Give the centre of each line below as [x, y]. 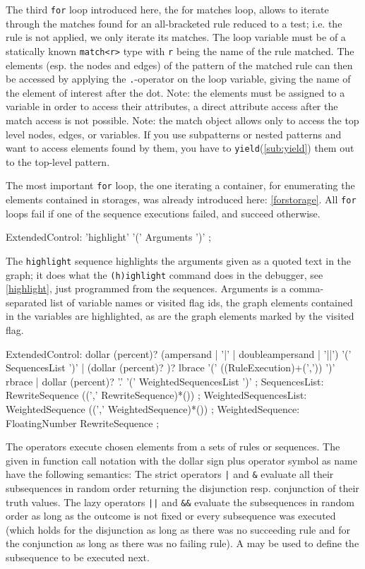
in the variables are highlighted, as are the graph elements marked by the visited [180, 316]
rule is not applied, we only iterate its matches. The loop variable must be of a [176, 37]
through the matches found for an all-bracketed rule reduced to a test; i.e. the [174, 23]
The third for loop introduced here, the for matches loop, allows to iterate [167, 9]
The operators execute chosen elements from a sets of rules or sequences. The [173, 447]
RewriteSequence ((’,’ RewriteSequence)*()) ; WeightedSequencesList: [156, 395]
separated [26, 302]
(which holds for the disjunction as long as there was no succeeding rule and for [178, 529]
